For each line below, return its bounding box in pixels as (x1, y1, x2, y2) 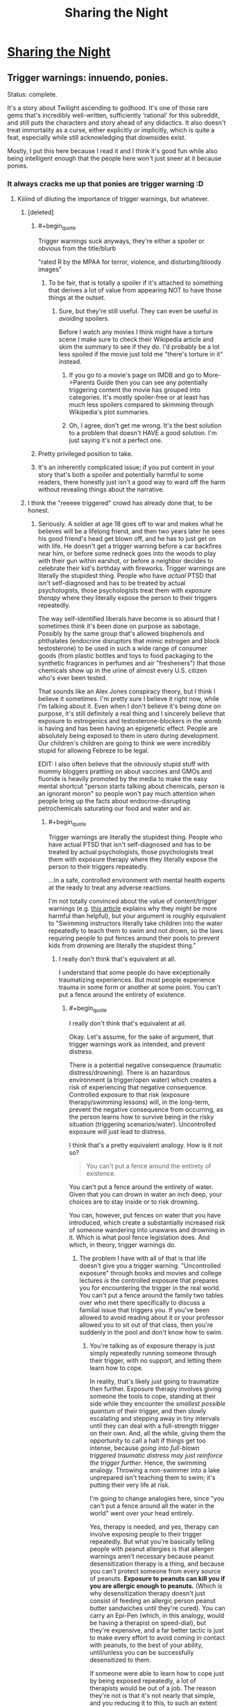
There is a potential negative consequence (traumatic (69, 1060, 222, 1069)
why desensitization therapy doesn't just (89, 1589, 206, 1597)
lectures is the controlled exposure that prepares (79, 1276, 218, 1284)
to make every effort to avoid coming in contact (89, 1633, 225, 1642)
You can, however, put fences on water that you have (69, 1211, 221, 1219)
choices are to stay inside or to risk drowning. (69, 1197, 200, 1206)
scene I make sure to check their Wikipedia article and (58, 336, 214, 344)
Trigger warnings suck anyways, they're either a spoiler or (37, 237, 205, 245)
